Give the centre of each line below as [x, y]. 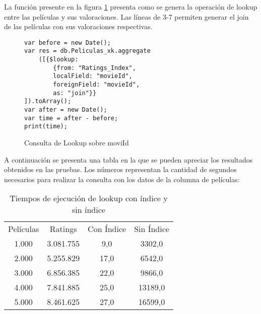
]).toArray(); [48, 101]
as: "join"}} [75, 93]
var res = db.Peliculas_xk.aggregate [87, 51]
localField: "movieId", [93, 76]
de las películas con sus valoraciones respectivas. [78, 26]
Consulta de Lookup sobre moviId [77, 142]
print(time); [46, 127]
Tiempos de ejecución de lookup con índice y [89, 198]
